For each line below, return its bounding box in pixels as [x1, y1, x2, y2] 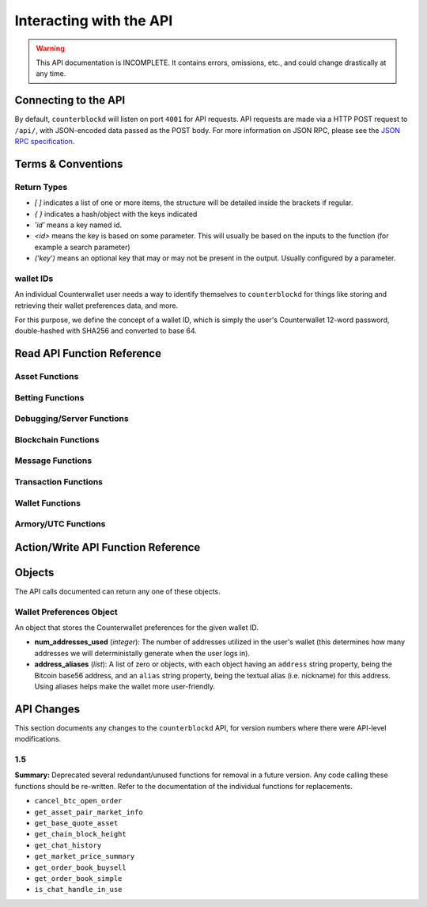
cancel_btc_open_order [34, 796, 123, 806]
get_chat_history [34, 841, 102, 850]
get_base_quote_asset [34, 818, 119, 827]
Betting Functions [14, 392, 85, 403]
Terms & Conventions [14, 157, 123, 170]
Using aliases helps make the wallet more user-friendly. [34, 681, 215, 691]
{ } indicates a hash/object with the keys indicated [34, 209, 198, 218]
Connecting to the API [14, 93, 126, 107]
